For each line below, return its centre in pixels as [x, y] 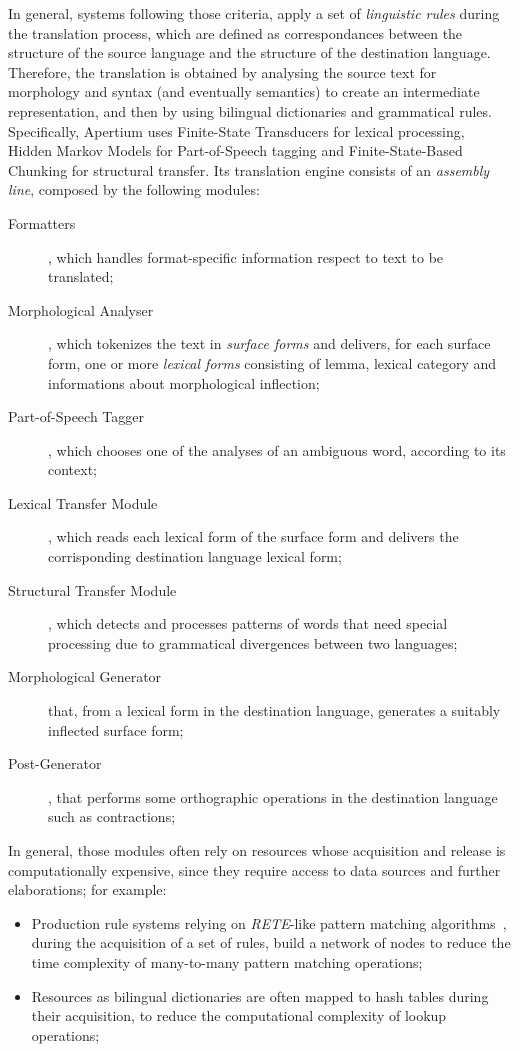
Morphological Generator [85, 676]
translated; [81, 276]
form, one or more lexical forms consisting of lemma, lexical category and [272, 362]
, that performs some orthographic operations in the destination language [273, 796]
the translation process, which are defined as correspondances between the [235, 32]
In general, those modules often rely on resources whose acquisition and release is [257, 850]
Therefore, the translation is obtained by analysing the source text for [222, 71]
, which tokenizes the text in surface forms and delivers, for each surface [269, 343]
